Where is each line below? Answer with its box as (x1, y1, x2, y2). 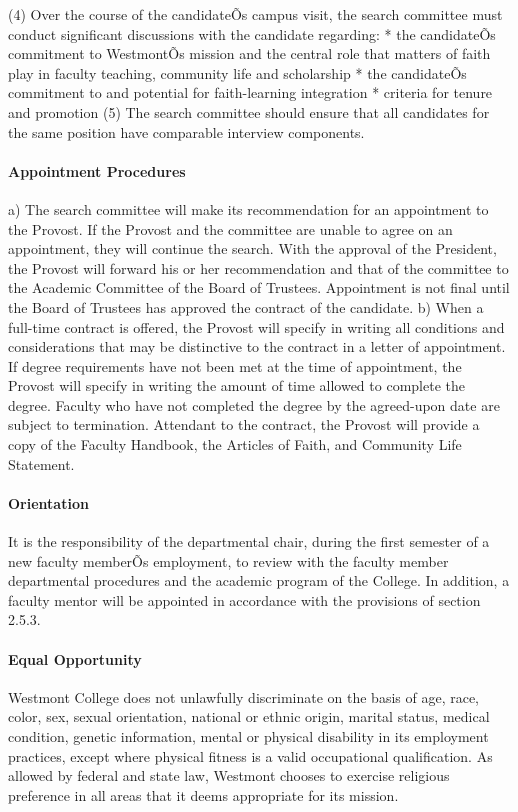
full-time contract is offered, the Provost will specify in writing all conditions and (8, 316, 505, 337)
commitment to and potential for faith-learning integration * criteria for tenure (8, 82, 493, 103)
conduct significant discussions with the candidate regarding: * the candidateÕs (8, 23, 496, 44)
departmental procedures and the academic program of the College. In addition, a (8, 570, 510, 591)
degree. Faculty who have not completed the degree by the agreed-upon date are (8, 394, 500, 415)
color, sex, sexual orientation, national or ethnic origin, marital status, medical (8, 706, 490, 727)
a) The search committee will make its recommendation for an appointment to (8, 198, 489, 219)
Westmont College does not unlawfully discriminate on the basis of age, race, (8, 686, 480, 707)
